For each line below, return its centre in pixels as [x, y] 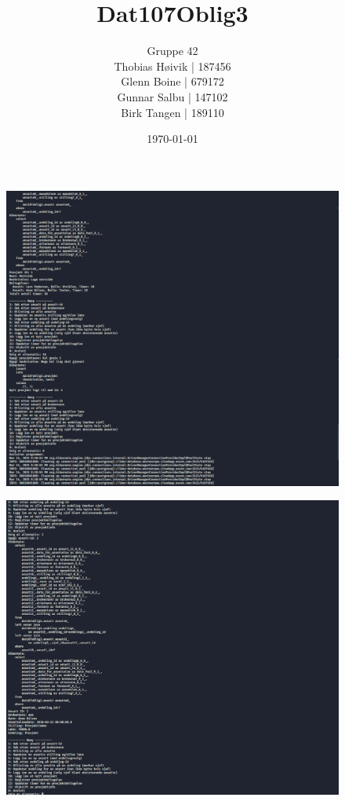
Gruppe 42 [172, 51]
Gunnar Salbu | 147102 [172, 96]
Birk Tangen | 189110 [172, 112]
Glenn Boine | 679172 [172, 81]
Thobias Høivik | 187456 [172, 66]
